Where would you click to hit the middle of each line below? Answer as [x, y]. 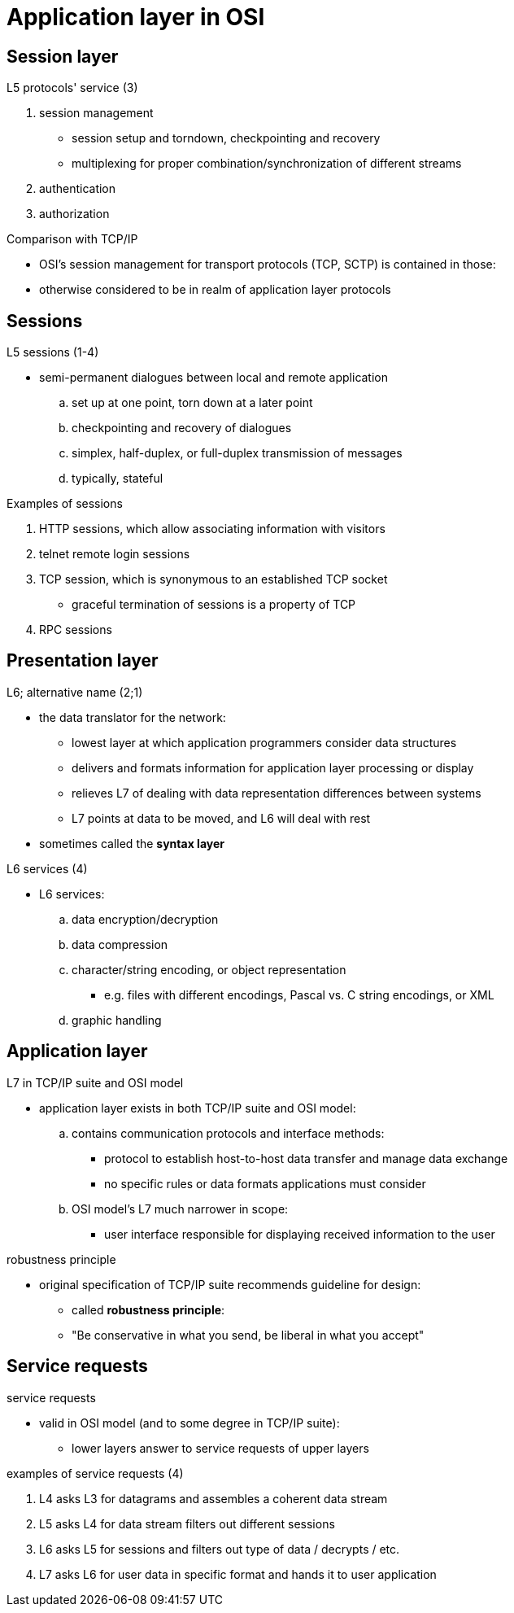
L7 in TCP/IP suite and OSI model [95, 1082]
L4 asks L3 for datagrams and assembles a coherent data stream [213, 1498]
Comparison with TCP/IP [72, 239]
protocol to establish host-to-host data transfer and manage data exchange [306, 1158]
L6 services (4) [47, 868]
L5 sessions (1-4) [53, 352]
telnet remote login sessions [115, 554]
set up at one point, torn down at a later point [192, 403]
